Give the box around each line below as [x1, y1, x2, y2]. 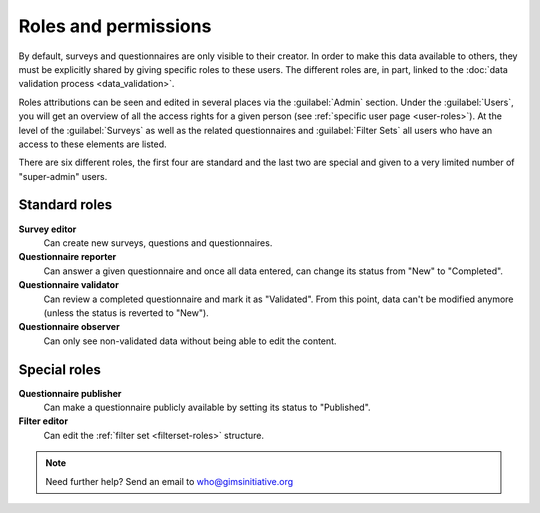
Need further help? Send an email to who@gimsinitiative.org [45, 475, 294, 487]
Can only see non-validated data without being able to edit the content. [43, 335, 337, 347]
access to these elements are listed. [18, 138, 167, 150]
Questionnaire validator [18, 279, 119, 291]
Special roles [18, 361, 102, 378]
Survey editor [18, 223, 77, 235]
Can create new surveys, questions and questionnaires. [43, 236, 273, 249]
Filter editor [18, 415, 69, 427]
